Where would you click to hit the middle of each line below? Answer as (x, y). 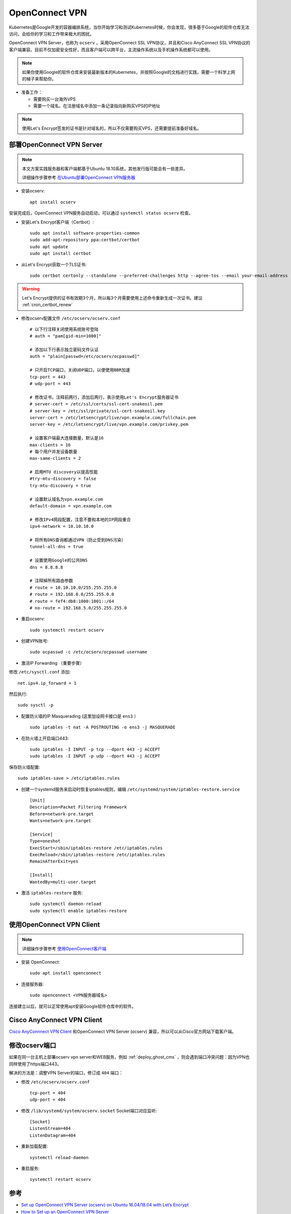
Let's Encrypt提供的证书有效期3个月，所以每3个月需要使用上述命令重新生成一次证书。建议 (112, 298)
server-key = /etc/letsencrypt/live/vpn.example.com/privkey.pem (109, 424)
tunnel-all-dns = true (57, 547)
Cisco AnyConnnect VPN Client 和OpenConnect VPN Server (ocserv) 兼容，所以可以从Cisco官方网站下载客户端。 (123, 1031)
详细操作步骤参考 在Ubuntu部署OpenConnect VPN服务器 (79, 178)
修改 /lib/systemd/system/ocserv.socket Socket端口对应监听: (89, 1111)
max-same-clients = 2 (55, 458)
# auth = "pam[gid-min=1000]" (66, 336)
